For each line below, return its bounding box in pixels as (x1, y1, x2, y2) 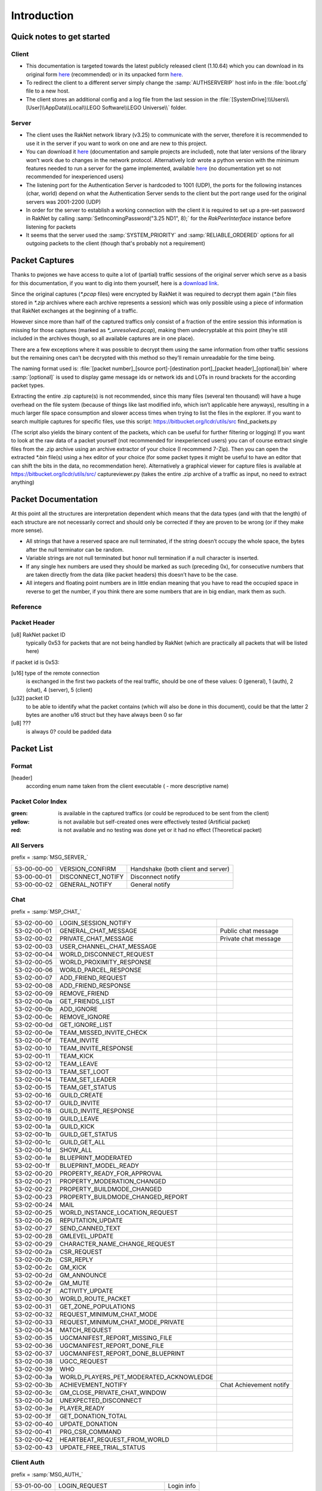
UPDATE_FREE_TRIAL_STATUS (60, 1443, 145, 1452)
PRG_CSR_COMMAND (60, 1427, 122, 1436)
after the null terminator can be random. (26, 546, 125, 553)
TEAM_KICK (60, 1051, 94, 1060)
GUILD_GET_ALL (60, 1138, 106, 1146)
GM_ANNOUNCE (60, 1271, 107, 1279)
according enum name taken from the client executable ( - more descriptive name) (26, 782, 229, 790)
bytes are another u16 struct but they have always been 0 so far (26, 712, 183, 719)
